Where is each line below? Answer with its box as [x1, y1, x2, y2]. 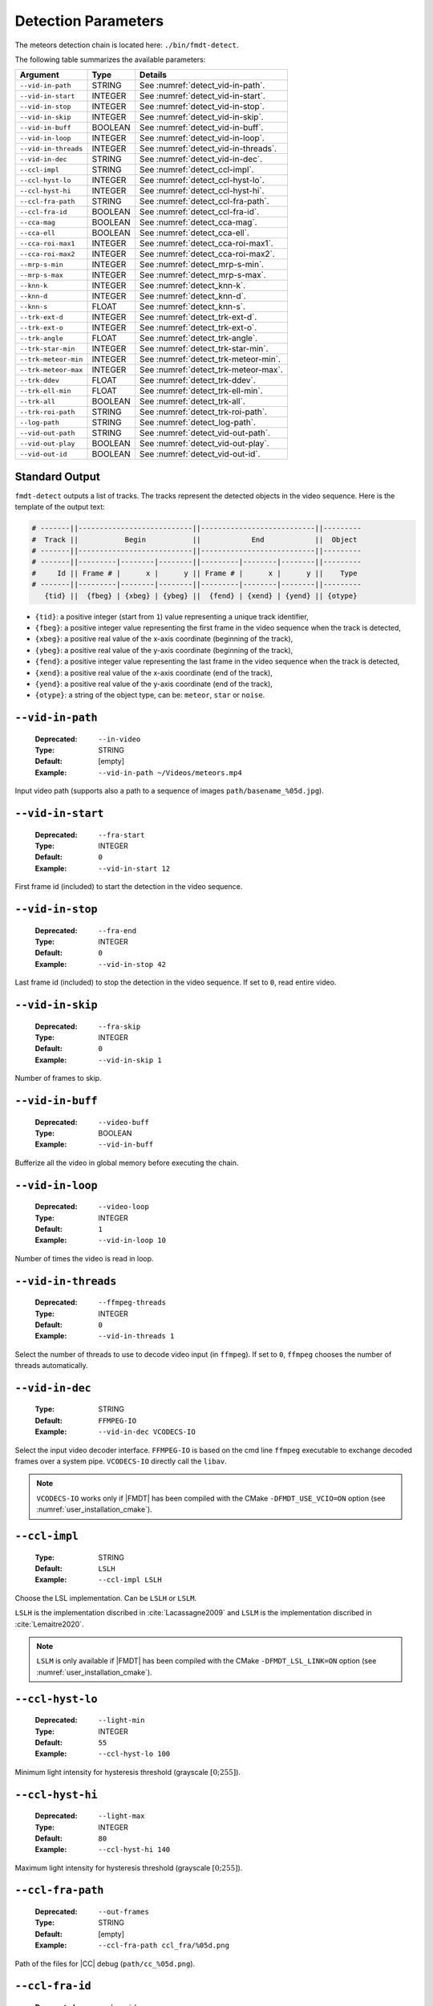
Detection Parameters [14, 12, 164, 30]
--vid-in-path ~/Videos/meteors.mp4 [98, 768, 242, 778]
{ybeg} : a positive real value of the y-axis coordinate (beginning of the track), [34, 645, 293, 655]
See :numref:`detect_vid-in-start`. [139, 91, 266, 102]
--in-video [98, 734, 141, 744]
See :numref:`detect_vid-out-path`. [139, 428, 271, 439]
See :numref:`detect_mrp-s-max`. [139, 270, 266, 281]
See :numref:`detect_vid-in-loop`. [139, 132, 265, 144]
